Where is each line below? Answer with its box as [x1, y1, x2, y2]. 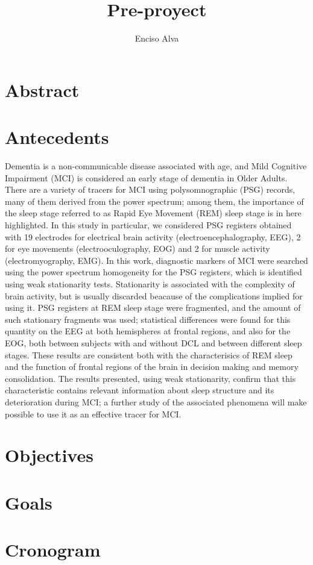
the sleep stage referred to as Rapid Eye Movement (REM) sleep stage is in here [5, 207, 302, 219]
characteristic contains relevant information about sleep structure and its [5, 384, 274, 396]
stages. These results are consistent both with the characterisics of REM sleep [5, 348, 292, 361]
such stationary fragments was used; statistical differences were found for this [5, 313, 291, 325]
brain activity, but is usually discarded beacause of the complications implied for [5, 289, 303, 302]
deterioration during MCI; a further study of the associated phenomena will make [5, 395, 307, 408]
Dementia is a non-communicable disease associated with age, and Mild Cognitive [5, 160, 307, 172]
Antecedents [5, 125, 109, 149]
